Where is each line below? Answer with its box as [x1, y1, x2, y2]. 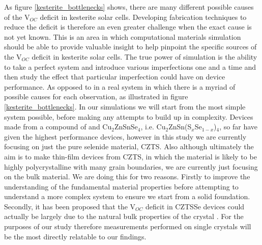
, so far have [219, 121, 257, 132]
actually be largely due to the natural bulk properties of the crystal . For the [4, 211, 244, 222]
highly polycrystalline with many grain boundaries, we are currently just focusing [4, 161, 258, 172]
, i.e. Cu [140, 121, 166, 132]
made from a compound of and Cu [4, 121, 112, 132]
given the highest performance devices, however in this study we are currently [4, 131, 247, 142]
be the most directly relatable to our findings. [4, 231, 147, 241]
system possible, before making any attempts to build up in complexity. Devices [4, 111, 253, 122]
